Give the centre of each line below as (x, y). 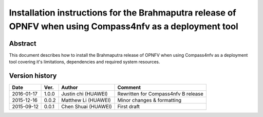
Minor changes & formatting (149, 100)
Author (69, 87)
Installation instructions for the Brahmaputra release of (122, 13)
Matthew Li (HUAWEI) (86, 100)
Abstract (23, 43)
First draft (128, 107)
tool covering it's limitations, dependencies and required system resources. (85, 62)
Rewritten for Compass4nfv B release (160, 94)
